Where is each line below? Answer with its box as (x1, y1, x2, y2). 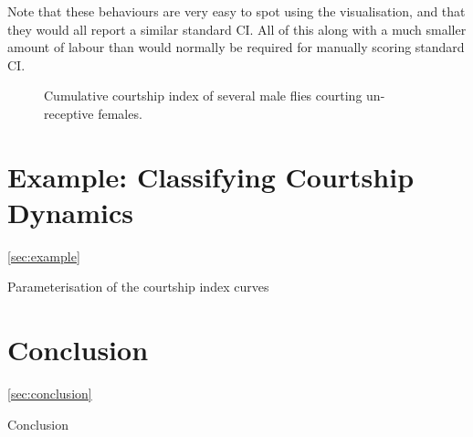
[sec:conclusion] (7, 384, 92, 403)
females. (98, 103, 142, 123)
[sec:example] (7, 246, 80, 265)
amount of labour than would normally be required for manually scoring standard (7, 37, 465, 57)
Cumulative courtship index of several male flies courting (44, 86, 363, 105)
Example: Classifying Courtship (7, 157, 415, 195)
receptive (44, 103, 94, 123)
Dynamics (7, 193, 134, 230)
